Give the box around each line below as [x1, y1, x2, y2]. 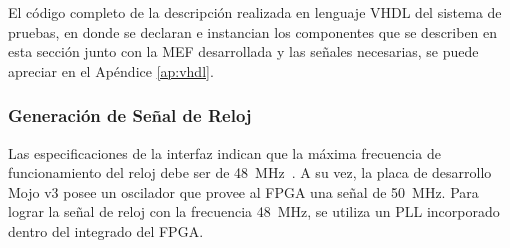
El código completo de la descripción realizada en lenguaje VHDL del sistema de [8, 2, 502, 22]
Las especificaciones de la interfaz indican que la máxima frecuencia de [8, 142, 441, 163]
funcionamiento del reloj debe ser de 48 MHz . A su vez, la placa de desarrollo [8, 162, 492, 183]
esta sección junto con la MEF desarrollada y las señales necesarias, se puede [8, 41, 479, 62]
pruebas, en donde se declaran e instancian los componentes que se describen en [8, 21, 498, 42]
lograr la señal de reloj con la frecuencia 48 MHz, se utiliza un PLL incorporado [8, 201, 500, 222]
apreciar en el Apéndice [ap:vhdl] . [8, 60, 214, 81]
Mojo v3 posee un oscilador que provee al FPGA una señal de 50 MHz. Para [8, 181, 479, 202]
